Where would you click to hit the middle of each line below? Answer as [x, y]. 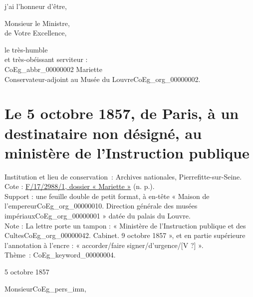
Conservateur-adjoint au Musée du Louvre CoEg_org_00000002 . [103, 79]
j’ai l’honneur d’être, [36, 6]
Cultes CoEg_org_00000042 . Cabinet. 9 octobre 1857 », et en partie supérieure [125, 235]
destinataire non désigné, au [103, 133]
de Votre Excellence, [36, 33]
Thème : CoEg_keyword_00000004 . [60, 255]
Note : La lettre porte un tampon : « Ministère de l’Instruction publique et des [125, 225]
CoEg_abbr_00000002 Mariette [53, 69]
